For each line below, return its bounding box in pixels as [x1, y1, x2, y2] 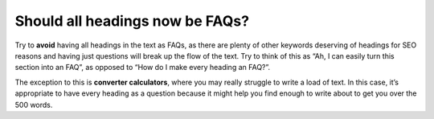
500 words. [14, 100, 53, 109]
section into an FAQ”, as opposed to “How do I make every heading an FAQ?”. [14, 63, 271, 72]
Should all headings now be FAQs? [14, 12, 249, 30]
